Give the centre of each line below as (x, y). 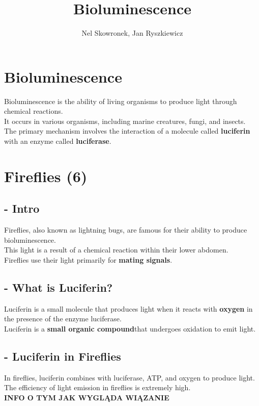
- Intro (22, 208)
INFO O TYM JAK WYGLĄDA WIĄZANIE (87, 397)
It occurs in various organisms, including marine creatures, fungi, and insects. (125, 121)
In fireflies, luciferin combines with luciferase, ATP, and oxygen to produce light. (129, 377)
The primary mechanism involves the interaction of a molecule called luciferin (127, 131)
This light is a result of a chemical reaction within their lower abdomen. (116, 250)
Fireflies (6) (46, 176)
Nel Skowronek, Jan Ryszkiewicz (132, 33)
